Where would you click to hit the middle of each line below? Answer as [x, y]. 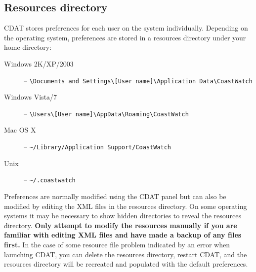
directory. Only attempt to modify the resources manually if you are [121, 225]
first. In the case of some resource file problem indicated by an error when [117, 244]
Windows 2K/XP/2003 [39, 63]
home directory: [28, 47]
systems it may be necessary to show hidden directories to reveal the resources [123, 216]
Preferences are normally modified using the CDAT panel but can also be [115, 196]
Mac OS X [20, 130]
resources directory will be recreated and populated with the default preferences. [126, 264]
